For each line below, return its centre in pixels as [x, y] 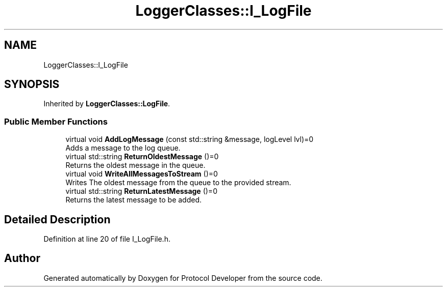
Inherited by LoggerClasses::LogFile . [107, 104]
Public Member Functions [56, 121]
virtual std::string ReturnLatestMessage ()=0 [141, 191]
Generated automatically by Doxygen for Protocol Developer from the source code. [183, 278]
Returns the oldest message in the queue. [135, 165]
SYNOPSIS [32, 84]
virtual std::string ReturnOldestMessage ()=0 [142, 157]
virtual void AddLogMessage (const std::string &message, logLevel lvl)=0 [190, 139]
